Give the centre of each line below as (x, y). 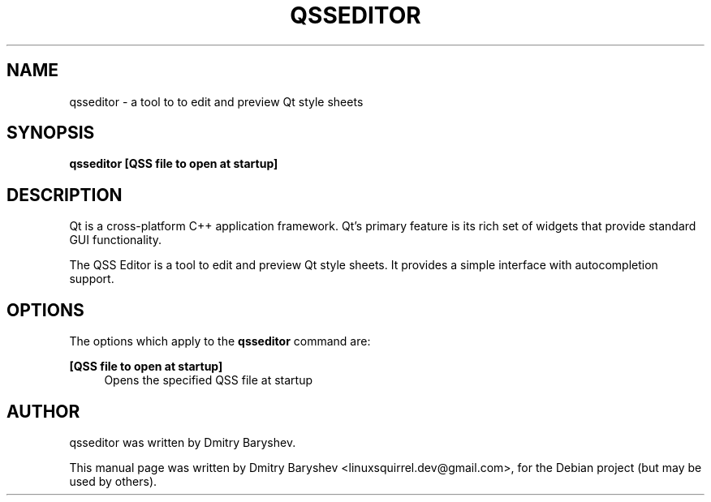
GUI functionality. (116, 240)
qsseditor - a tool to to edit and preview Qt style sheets (216, 101)
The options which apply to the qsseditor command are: (220, 341)
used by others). (113, 481)
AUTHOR (43, 411)
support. (92, 279)
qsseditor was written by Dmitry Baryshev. (183, 442)
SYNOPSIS (51, 133)
